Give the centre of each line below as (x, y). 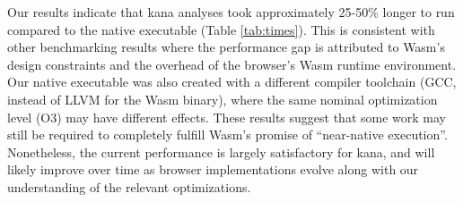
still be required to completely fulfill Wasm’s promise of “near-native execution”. (227, 135)
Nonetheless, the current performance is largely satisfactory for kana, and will (221, 151)
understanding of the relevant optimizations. (129, 186)
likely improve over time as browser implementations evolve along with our (213, 169)
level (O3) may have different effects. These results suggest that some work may (227, 117)
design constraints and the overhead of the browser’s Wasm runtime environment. (232, 64)
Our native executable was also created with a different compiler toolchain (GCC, (232, 82)
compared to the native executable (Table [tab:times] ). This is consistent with (221, 29)
